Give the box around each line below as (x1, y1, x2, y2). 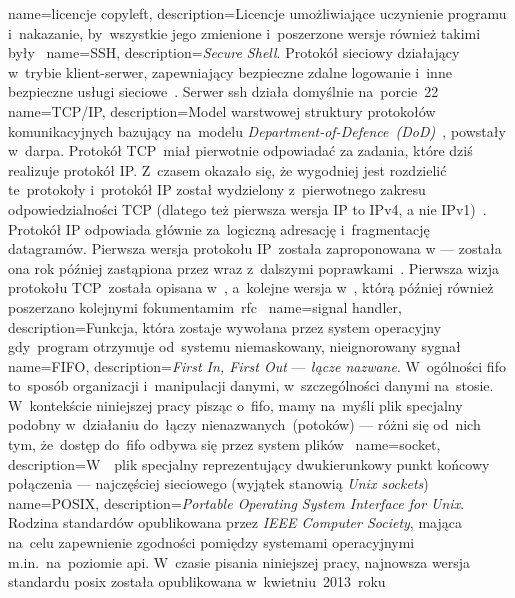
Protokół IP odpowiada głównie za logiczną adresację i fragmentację (8, 218, 430, 239)
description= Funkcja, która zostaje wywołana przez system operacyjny (8, 316, 442, 337)
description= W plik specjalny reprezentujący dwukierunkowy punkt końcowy (8, 453, 490, 474)
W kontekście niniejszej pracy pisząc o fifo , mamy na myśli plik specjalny (8, 394, 463, 415)
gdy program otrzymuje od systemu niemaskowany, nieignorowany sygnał (8, 336, 461, 357)
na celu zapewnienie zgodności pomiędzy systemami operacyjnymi (8, 532, 415, 553)
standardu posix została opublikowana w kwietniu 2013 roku (8, 571, 386, 592)
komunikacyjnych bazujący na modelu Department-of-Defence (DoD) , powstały (8, 120, 506, 141)
